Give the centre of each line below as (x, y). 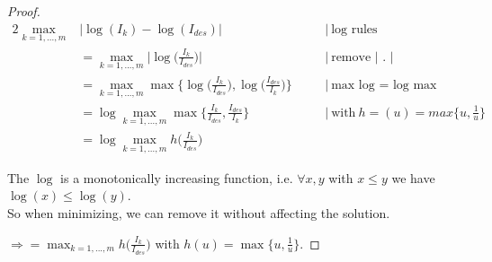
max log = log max (384, 85)
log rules (354, 29)
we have (413, 177)
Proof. (24, 11)
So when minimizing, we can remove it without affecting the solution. (199, 212)
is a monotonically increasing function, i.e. (177, 177)
